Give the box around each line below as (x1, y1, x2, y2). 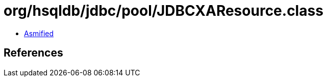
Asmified (24, 29, 54, 38)
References (4, 46, 63, 60)
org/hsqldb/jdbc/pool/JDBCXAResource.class (4, 2, 323, 19)
